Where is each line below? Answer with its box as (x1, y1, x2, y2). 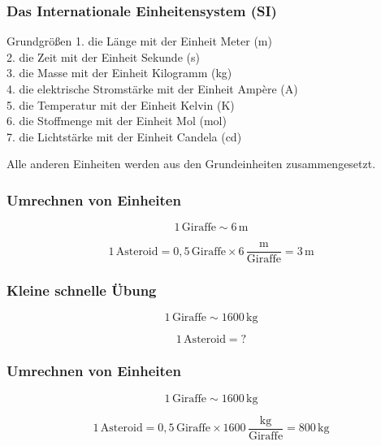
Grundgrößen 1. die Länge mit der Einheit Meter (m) (6, 32, 272, 50)
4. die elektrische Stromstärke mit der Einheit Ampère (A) (6, 80, 298, 97)
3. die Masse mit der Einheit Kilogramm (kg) (6, 64, 232, 81)
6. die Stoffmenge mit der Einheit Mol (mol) (6, 112, 227, 129)
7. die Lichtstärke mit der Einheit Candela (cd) (6, 128, 242, 145)
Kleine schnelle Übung (6, 280, 157, 301)
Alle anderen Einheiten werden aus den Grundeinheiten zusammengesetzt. (6, 155, 376, 172)
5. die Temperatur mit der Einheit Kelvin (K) (6, 96, 235, 113)
